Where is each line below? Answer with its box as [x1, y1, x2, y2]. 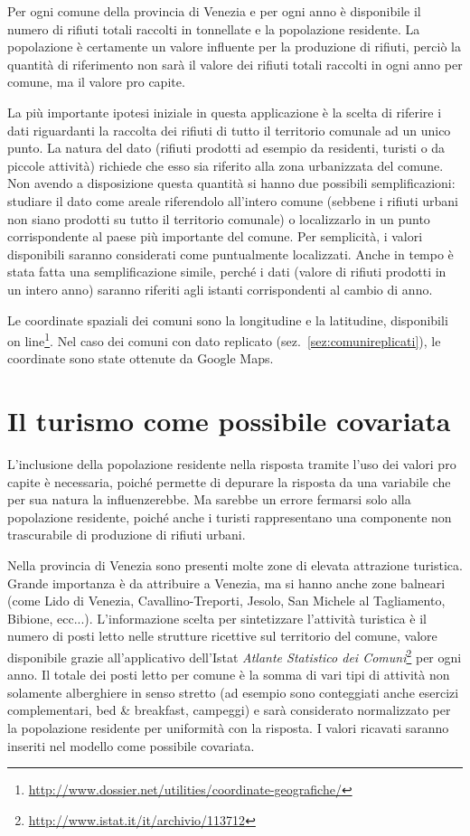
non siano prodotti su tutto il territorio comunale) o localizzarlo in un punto [7, 209, 430, 228]
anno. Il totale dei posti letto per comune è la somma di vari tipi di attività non [7, 665, 450, 684]
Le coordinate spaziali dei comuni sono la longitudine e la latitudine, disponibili [7, 310, 448, 329]
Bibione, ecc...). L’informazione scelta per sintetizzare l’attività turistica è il [7, 608, 427, 627]
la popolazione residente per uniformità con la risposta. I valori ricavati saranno [7, 719, 449, 737]
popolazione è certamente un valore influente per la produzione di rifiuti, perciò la [7, 37, 461, 56]
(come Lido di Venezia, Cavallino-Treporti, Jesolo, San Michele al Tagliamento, [7, 591, 446, 610]
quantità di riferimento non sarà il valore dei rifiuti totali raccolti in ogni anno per [7, 54, 463, 73]
